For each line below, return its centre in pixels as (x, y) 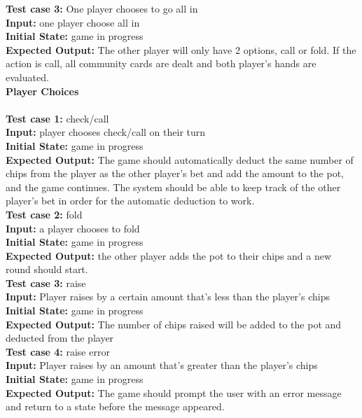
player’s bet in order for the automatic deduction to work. (130, 201)
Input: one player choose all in (73, 22)
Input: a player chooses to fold (73, 228)
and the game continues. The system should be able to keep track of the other (173, 187)
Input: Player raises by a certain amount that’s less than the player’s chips (168, 297)
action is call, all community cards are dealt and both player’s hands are (161, 63)
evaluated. (27, 77)
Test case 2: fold (44, 214)
